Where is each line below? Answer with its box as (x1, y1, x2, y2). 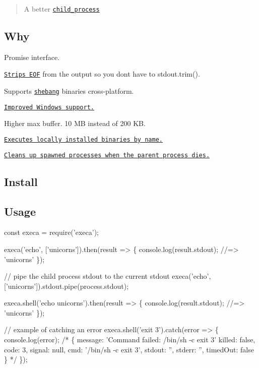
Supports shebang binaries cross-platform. (4, 86, 134, 96)
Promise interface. (4, 51, 60, 62)
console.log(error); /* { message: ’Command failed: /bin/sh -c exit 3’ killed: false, (4, 334, 255, 345)
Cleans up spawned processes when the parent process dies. (4, 151, 210, 159)
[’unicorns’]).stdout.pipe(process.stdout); (4, 280, 129, 291)
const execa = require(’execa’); (4, 227, 99, 237)
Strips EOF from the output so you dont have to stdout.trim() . (4, 69, 200, 79)
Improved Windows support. (4, 103, 94, 111)
